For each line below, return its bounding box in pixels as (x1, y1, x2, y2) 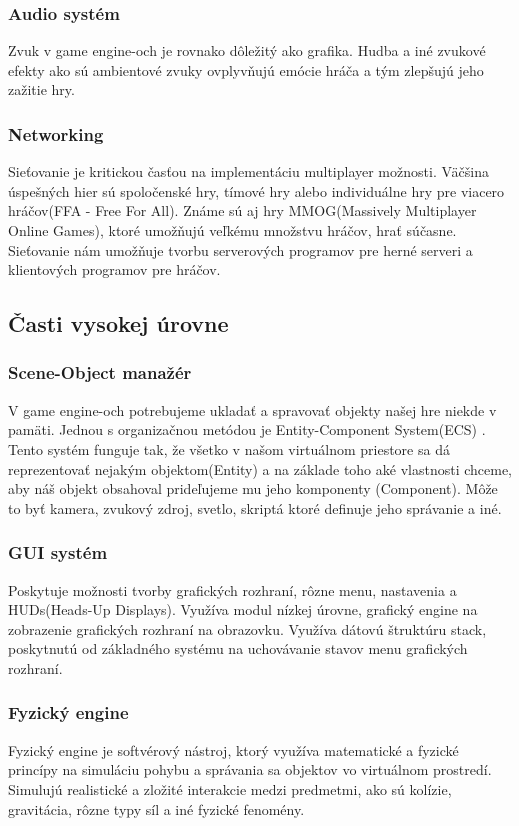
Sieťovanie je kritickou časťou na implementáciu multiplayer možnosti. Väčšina (8, 161, 489, 182)
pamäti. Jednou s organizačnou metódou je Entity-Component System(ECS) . (8, 419, 486, 440)
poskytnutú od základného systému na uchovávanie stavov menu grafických (8, 638, 468, 659)
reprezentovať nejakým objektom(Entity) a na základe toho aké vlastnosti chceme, (8, 458, 513, 479)
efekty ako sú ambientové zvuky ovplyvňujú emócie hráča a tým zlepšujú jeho (8, 59, 484, 80)
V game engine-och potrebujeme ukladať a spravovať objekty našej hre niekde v (8, 399, 497, 420)
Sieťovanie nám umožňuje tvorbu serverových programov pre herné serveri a (8, 239, 473, 260)
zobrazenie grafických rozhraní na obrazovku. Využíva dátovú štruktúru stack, (8, 618, 487, 639)
